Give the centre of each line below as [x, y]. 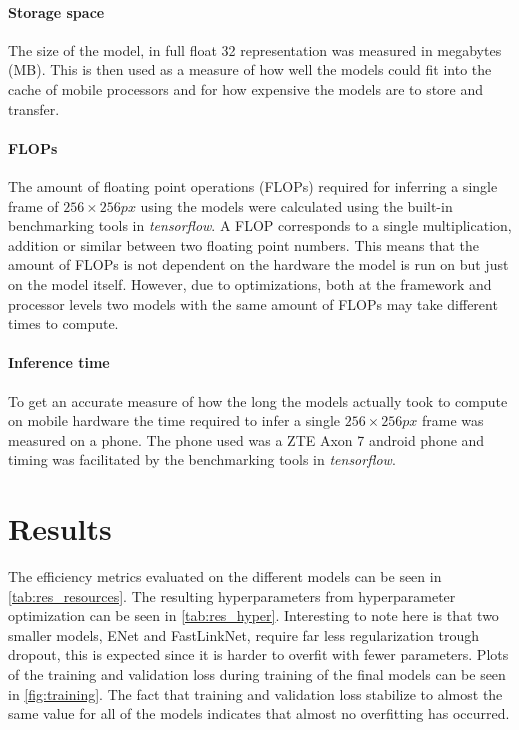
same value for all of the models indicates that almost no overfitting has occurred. [259, 713]
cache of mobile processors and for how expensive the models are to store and [246, 88]
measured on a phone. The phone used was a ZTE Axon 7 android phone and [246, 439]
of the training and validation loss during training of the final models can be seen [257, 673]
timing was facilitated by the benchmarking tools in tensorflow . [202, 459]
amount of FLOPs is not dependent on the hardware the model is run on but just [258, 264]
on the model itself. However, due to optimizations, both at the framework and [250, 283]
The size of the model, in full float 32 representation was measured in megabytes [255, 49]
